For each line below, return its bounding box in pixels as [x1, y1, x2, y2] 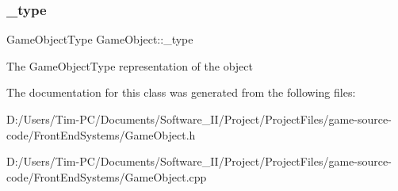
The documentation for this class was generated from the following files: [6, 84, 356, 101]
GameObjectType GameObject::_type [6, 31, 193, 48]
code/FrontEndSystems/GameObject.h [6, 126, 196, 143]
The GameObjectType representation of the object [6, 57, 253, 74]
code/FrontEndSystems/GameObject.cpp [6, 168, 207, 185]
